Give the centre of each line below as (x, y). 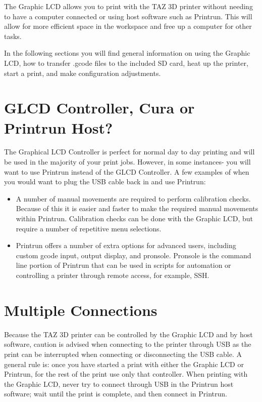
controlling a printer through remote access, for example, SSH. (113, 275)
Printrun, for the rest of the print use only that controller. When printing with (126, 374)
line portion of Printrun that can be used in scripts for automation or (123, 265)
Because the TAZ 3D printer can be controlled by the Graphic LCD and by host (128, 334)
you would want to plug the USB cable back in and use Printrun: (105, 182)
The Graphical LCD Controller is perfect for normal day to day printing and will (129, 152)
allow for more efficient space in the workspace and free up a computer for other (128, 26)
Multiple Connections (81, 310)
